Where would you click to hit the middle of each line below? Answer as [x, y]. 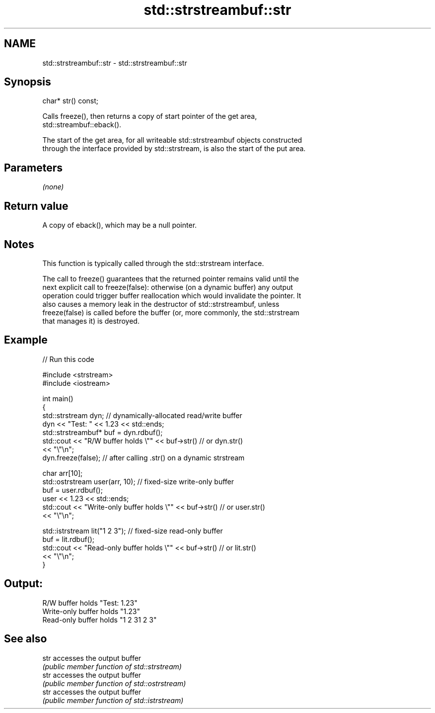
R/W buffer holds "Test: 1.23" [90, 603]
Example [26, 340]
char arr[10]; [63, 473]
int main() [58, 398]
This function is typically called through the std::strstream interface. [153, 263]
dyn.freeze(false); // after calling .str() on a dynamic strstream [144, 457]
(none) [53, 187]
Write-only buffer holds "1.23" [91, 611]
